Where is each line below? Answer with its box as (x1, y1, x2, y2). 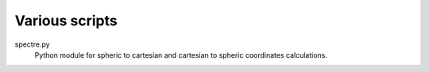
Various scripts (14, 12, 118, 29)
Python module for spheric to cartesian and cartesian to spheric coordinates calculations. (34, 50, 328, 59)
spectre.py (14, 40, 51, 49)
